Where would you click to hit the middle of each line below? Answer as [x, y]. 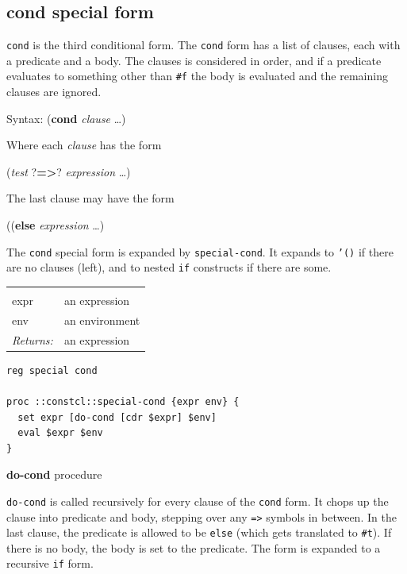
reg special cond [52, 370]
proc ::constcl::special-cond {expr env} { [123, 401]
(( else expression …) [56, 225]
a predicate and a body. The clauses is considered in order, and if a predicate [194, 60]
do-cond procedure [54, 474]
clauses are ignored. [54, 92]
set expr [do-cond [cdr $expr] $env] [117, 417]
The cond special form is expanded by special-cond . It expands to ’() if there [200, 251]
